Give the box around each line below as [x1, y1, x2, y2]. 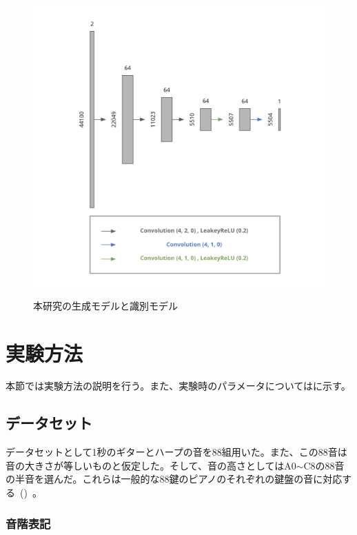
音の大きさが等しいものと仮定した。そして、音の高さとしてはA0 [6, 458, 296, 472]
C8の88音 [303, 458, 345, 472]
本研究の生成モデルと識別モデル [33, 298, 178, 312]
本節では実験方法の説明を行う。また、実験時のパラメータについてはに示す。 [6, 378, 351, 393]
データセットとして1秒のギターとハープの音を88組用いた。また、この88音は [6, 445, 347, 459]
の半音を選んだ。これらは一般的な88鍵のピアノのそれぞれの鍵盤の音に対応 [6, 472, 343, 486]
